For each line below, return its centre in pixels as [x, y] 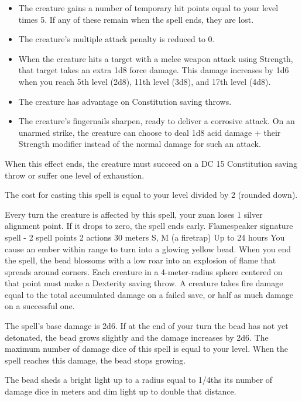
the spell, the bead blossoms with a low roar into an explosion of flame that [140, 260]
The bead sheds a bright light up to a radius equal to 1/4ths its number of [139, 380]
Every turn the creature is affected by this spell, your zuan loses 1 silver [134, 214]
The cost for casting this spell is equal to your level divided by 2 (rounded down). [151, 195]
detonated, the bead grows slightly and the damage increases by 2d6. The [137, 337]
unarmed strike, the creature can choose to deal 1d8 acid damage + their [150, 132]
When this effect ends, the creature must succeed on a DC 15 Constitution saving [151, 163]
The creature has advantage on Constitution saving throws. [125, 101]
